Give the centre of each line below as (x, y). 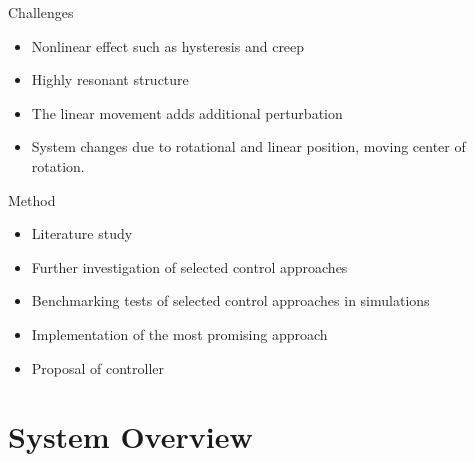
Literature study (82, 233)
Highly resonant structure (110, 79)
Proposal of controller (98, 367)
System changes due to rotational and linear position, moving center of (248, 146)
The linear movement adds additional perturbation (187, 112)
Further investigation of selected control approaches (189, 266)
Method (32, 199)
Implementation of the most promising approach (179, 333)
